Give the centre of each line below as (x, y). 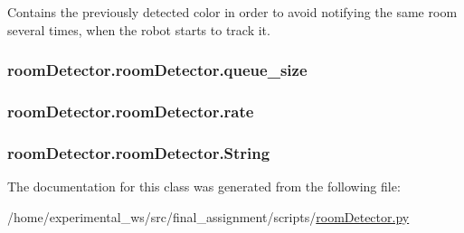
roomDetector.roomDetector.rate (131, 111)
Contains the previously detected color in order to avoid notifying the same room (232, 12)
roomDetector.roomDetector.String (139, 152)
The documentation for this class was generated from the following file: (204, 186)
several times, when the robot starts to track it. (139, 29)
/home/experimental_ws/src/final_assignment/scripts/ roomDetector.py (208, 216)
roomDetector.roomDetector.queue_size (157, 70)
